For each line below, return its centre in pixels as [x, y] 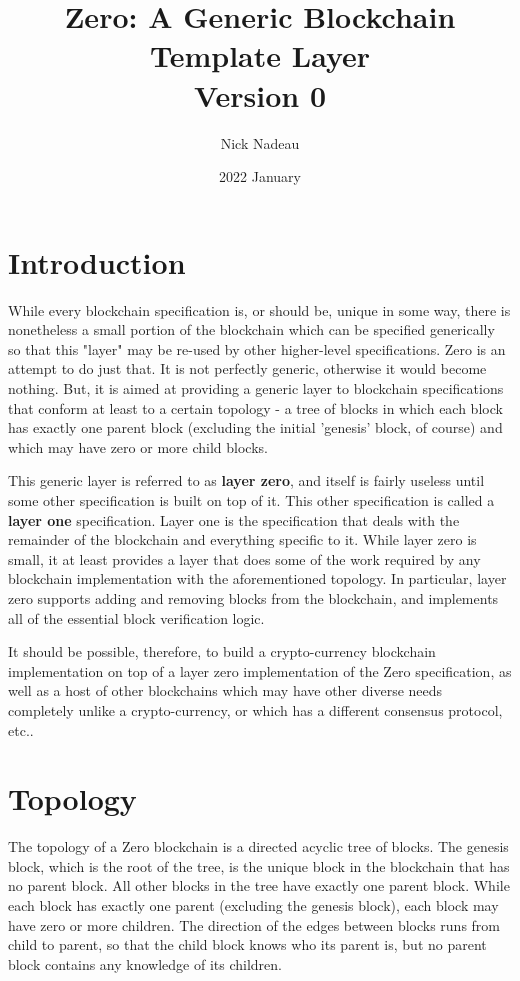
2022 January [260, 176]
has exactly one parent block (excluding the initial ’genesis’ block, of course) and [255, 427]
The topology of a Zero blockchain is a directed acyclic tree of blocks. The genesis [258, 846]
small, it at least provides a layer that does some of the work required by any [244, 558]
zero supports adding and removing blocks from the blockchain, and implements [253, 597]
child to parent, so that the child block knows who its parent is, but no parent [247, 944]
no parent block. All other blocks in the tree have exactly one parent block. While [259, 885]
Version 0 [260, 94]
